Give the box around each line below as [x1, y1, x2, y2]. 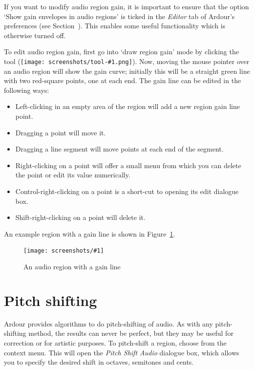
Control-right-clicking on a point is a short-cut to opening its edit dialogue [15, 186, 239, 196]
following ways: [4, 85, 49, 95]
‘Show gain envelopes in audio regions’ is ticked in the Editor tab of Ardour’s [4, 11, 235, 21]
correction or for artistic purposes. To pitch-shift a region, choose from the [4, 337, 227, 348]
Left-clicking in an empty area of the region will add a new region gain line [15, 101, 240, 111]
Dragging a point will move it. [15, 127, 106, 137]
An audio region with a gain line [23, 261, 121, 271]
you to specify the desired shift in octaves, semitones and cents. [4, 357, 194, 367]
